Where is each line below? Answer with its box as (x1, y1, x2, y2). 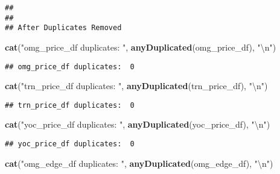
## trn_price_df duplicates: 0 (5, 101, 135, 110)
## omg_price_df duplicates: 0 (5, 62, 135, 71)
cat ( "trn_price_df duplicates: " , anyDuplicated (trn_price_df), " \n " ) (5, 79, 268, 92)
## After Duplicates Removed (5, 23, 122, 33)
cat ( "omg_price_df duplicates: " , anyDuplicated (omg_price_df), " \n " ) (5, 40, 276, 53)
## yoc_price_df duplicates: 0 (5, 140, 135, 149)
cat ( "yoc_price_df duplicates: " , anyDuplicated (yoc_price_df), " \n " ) (5, 118, 270, 131)
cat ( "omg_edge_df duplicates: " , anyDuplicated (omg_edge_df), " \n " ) (5, 157, 273, 169)
